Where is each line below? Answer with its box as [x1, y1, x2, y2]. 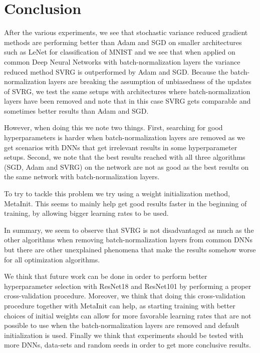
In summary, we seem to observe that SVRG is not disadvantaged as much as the [4, 224, 254, 235]
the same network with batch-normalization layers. [4, 171, 160, 182]
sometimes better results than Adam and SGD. [4, 105, 149, 116]
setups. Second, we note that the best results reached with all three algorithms [4, 152, 245, 162]
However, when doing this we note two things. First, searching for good [4, 122, 223, 133]
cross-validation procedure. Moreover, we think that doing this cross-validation [4, 290, 245, 301]
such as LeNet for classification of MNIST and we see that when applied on [4, 47, 235, 57]
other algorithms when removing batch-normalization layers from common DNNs [4, 234, 253, 245]
